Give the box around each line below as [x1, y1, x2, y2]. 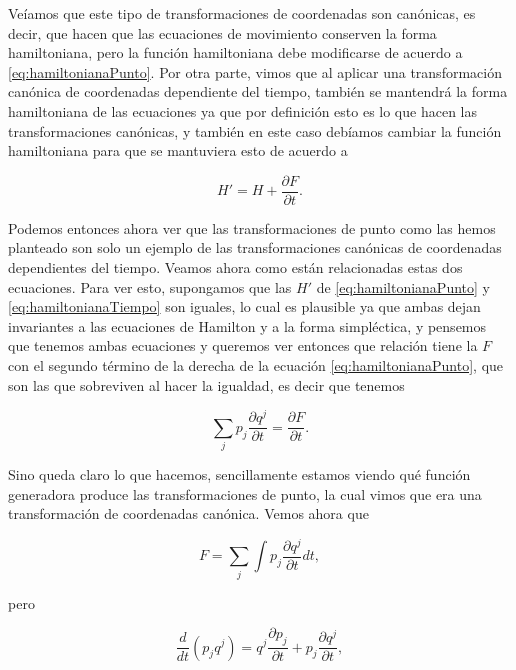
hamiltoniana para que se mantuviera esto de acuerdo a [8, 140, 348, 161]
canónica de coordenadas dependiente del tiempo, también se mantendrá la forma [8, 81, 508, 102]
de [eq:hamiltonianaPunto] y [316, 276, 490, 297]
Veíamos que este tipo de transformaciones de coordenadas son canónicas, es [8, 3, 476, 23]
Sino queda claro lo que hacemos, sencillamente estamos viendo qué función [8, 464, 471, 485]
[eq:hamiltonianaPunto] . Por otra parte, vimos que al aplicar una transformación [8, 61, 502, 82]
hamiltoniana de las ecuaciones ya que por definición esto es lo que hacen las [8, 100, 477, 121]
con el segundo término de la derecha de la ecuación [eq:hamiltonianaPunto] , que [8, 354, 504, 375]
